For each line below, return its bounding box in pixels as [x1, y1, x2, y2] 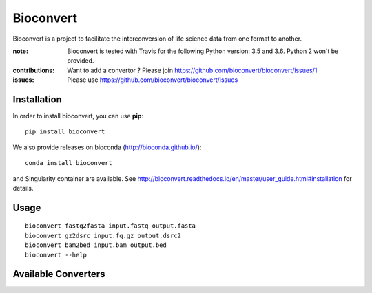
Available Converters [12, 268, 105, 280]
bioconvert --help [25, 251, 87, 259]
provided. [67, 56, 94, 65]
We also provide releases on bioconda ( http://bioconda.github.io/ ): [12, 143, 202, 151]
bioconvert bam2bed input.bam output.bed [25, 241, 167, 249]
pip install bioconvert [25, 128, 105, 135]
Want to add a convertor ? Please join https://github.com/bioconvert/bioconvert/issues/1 [67, 66, 318, 74]
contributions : [12, 66, 55, 74]
